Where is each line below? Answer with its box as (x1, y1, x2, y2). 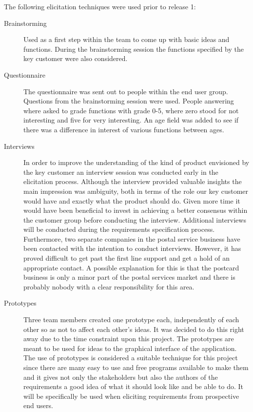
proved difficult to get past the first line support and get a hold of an (23, 253, 230, 263)
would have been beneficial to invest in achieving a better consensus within (23, 205, 248, 215)
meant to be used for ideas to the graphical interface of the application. (23, 343, 237, 353)
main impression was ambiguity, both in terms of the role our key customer (23, 185, 249, 196)
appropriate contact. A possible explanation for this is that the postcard (23, 262, 239, 272)
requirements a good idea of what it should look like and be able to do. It (23, 381, 243, 391)
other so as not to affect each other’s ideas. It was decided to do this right (23, 324, 244, 334)
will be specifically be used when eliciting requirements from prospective (23, 391, 239, 401)
